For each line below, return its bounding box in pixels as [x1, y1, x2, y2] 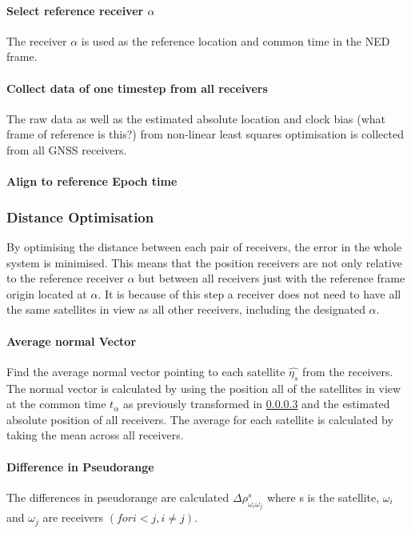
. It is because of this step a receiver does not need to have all [98, 285, 401, 302]
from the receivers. [302, 363, 393, 379]
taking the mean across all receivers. [6, 427, 184, 443]
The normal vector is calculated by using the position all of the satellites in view [6, 379, 401, 396]
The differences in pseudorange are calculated [6, 488, 229, 505]
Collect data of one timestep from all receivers [6, 79, 268, 96]
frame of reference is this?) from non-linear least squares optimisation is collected [6, 126, 404, 142]
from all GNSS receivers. [6, 141, 127, 158]
